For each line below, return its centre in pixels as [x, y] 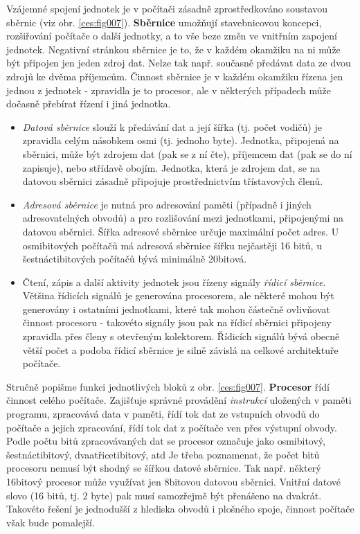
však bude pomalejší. [51, 522]
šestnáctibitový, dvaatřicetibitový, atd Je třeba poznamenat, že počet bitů [163, 454]
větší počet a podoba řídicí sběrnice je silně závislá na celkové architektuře [180, 349]
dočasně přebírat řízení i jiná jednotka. [89, 104]
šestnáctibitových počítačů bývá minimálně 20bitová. [135, 259]
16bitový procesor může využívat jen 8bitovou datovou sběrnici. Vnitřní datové [173, 481]
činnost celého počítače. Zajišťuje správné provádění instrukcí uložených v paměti [179, 400]
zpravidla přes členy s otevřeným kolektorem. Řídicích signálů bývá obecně [181, 336]
